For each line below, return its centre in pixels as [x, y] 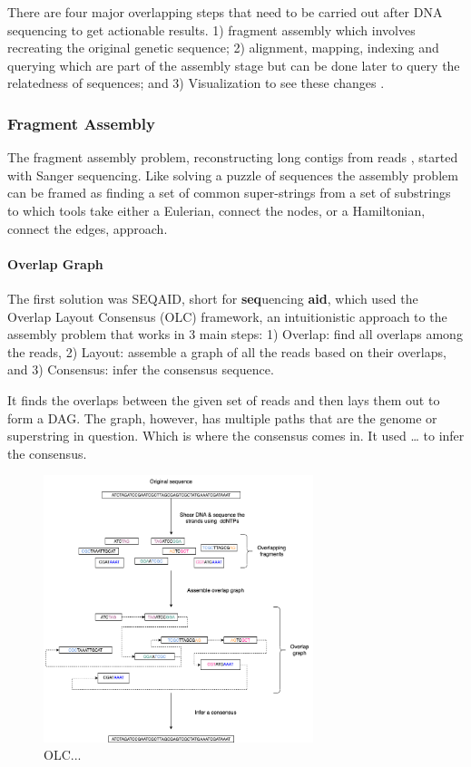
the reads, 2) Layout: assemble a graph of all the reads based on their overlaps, [227, 351]
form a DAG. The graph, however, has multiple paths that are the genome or [222, 417]
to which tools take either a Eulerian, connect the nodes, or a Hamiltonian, [216, 210]
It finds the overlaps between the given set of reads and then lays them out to [224, 399]
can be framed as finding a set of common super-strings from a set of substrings [229, 193]
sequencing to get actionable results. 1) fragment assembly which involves [211, 29]
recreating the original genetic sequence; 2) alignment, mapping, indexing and [223, 48]
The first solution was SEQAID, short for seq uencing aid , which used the [213, 298]
